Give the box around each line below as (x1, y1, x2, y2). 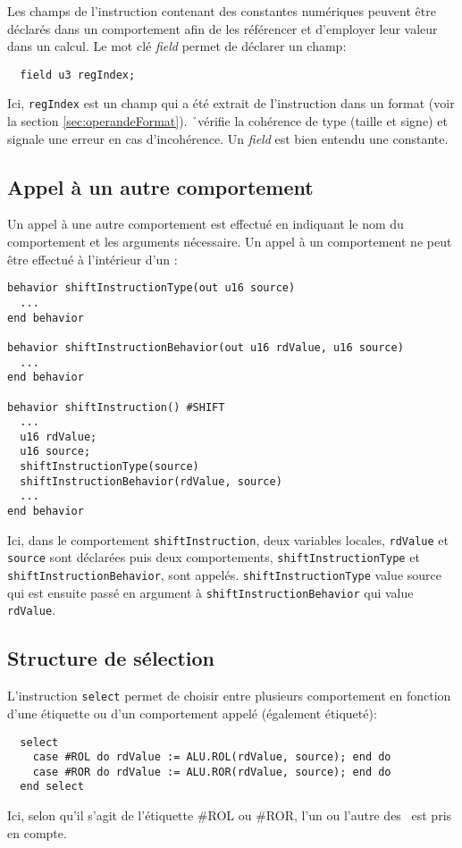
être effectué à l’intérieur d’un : (7, 249, 178, 268)
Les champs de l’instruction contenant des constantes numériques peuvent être (7, 2, 436, 20)
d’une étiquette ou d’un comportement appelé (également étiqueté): (7, 703, 377, 722)
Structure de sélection (7, 644, 214, 672)
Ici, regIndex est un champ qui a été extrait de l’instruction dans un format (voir (7, 94, 455, 113)
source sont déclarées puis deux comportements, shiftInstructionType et (7, 548, 420, 567)
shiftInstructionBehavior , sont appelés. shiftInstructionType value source (7, 566, 441, 584)
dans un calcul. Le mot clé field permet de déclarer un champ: (7, 37, 347, 55)
